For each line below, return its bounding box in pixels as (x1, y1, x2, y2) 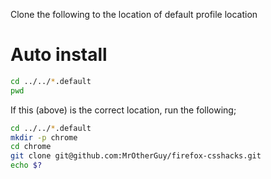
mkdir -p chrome (10, 132, 78, 143)
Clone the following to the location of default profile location (10, 9, 258, 20)
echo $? (10, 160, 43, 171)
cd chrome (10, 142, 52, 152)
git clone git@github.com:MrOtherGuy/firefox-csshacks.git (10, 151, 262, 161)
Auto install (10, 44, 108, 66)
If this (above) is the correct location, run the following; (10, 104, 237, 116)
